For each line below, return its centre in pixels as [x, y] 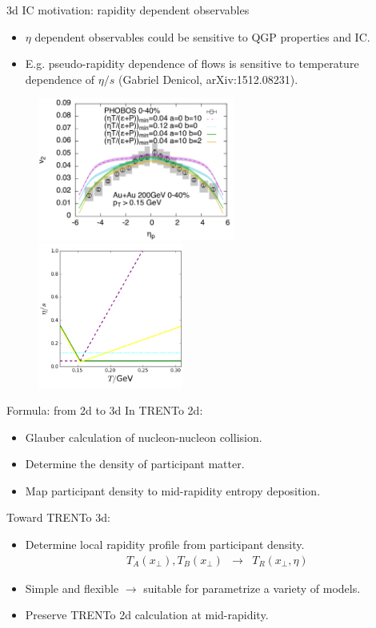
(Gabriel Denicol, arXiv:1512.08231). [208, 79]
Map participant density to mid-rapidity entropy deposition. [173, 490]
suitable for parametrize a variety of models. [252, 588]
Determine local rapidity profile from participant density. [165, 545]
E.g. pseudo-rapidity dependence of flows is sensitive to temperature [192, 64]
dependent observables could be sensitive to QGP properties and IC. [202, 36]
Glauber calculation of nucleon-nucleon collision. [144, 437]
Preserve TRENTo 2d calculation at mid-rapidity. [147, 615]
